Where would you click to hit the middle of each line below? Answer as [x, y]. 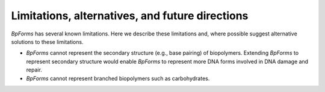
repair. [34, 70]
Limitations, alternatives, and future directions [130, 16]
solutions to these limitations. [47, 41]
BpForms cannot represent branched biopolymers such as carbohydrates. [118, 78]
